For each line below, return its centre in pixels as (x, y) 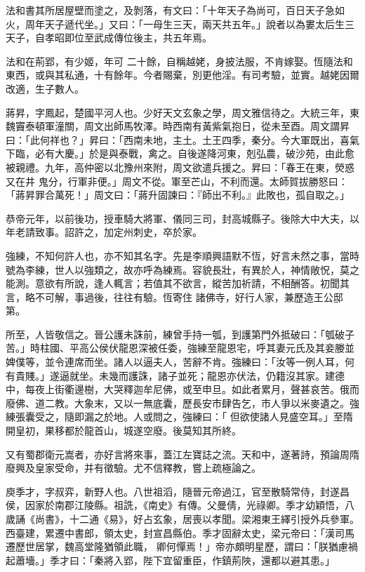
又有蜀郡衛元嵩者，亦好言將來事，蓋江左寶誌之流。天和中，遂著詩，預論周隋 (182, 454)
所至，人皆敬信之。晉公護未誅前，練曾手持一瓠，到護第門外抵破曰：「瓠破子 (180, 334)
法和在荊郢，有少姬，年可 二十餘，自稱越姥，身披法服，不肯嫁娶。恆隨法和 (179, 61)
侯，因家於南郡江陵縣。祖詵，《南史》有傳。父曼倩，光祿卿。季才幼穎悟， (175, 505)
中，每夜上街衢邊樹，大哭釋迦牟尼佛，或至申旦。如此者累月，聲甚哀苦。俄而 (182, 389)
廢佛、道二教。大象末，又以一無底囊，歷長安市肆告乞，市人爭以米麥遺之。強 (182, 403)
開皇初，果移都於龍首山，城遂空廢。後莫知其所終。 (124, 431)
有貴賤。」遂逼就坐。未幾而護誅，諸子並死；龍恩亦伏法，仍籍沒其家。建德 (175, 375)
